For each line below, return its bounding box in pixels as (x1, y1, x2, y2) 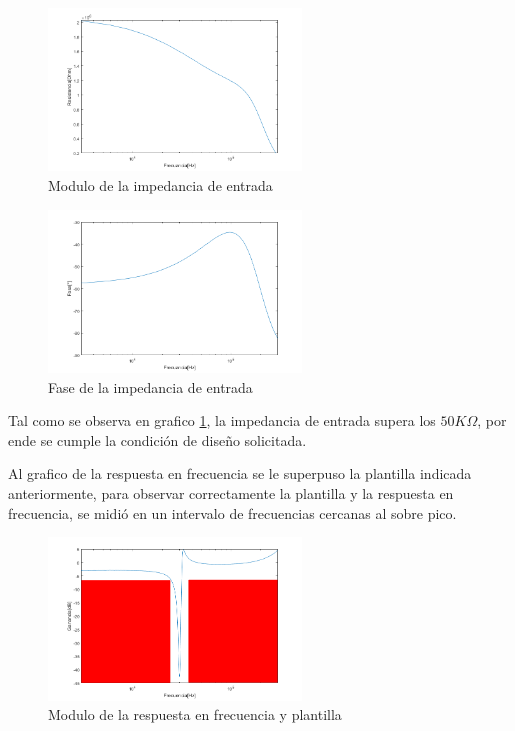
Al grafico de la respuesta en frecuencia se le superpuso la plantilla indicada (8, 463, 472, 484)
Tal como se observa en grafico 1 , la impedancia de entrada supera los (8, 410, 436, 431)
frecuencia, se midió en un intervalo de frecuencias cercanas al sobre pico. (8, 502, 457, 523)
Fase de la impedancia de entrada (48, 376, 253, 397)
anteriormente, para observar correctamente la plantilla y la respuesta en (8, 483, 454, 503)
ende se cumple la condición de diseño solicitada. (8, 429, 307, 450)
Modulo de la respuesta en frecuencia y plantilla (48, 704, 342, 725)
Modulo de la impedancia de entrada (48, 175, 273, 196)
